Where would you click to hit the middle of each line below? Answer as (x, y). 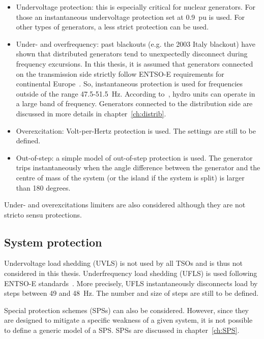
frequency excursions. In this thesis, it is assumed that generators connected (135, 63)
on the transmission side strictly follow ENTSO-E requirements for (120, 73)
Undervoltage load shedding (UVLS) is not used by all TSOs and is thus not (123, 263)
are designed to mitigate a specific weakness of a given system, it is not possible (128, 320)
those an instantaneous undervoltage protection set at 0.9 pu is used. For (130, 17)
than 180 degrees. (43, 187)
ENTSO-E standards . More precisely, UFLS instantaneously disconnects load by (131, 283)
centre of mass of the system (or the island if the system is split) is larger (130, 177)
